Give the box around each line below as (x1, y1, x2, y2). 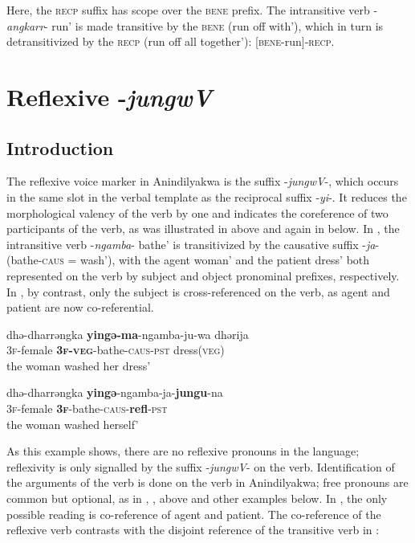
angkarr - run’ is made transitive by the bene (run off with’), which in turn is (6, 17, 384, 34)
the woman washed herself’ (6, 415, 139, 432)
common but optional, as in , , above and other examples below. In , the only (6, 490, 388, 507)
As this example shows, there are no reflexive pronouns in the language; (6, 443, 360, 459)
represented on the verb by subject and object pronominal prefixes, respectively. (6, 267, 400, 284)
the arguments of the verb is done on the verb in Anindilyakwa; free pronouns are (6, 474, 409, 491)
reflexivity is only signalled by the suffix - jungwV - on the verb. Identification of (6, 458, 395, 475)
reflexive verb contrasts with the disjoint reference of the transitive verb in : (6, 521, 380, 538)
